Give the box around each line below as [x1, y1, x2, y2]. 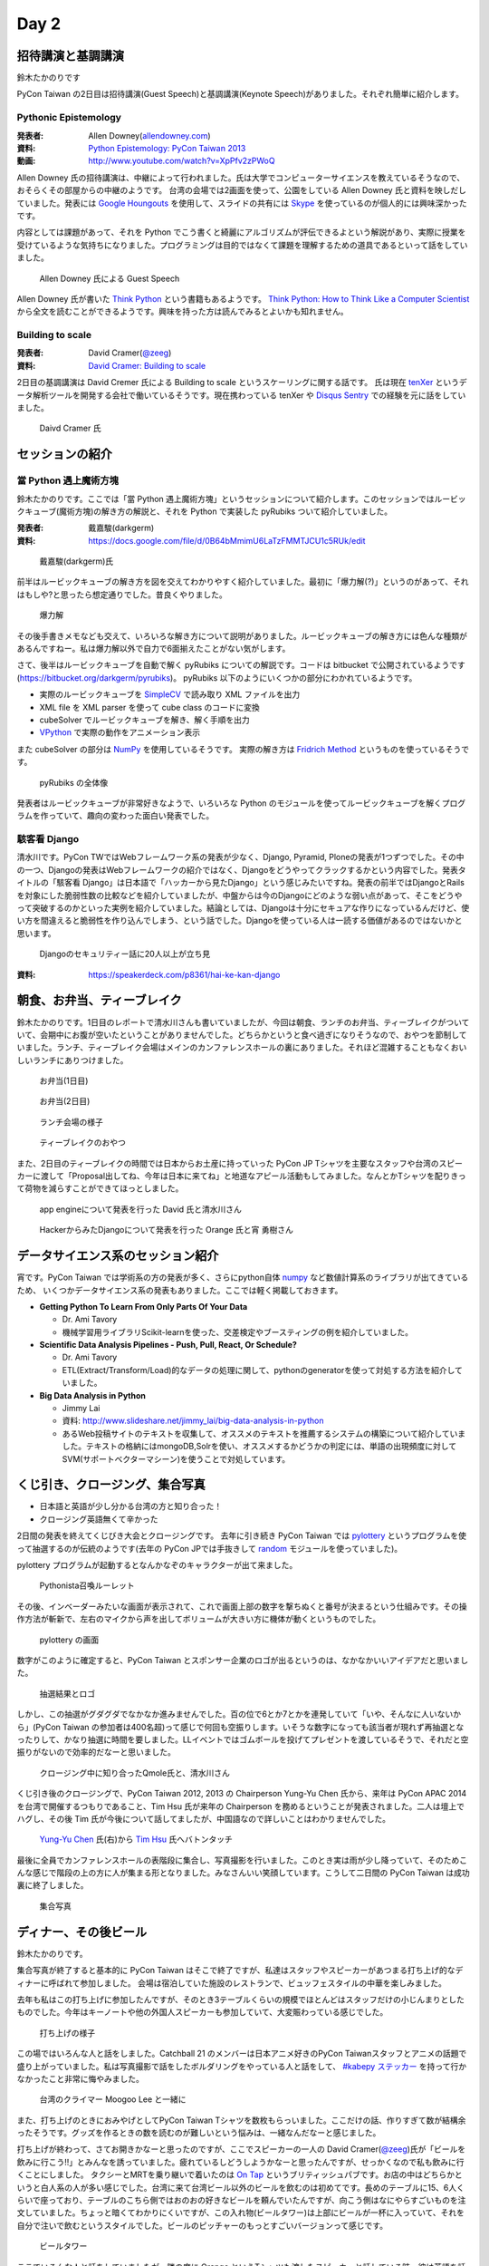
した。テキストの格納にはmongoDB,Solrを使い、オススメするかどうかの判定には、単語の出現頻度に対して [62, 1441, 457, 1452]
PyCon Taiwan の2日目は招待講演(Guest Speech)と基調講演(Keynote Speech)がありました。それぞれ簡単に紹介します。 [16, 89, 464, 100]
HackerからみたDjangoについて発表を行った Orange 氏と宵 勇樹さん [39, 1225, 293, 1235]
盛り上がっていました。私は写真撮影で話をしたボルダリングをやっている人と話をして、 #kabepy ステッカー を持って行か [16, 2060, 466, 2071]
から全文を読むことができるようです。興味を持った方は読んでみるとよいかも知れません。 [16, 306, 349, 317]
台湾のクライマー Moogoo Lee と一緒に [39, 2094, 187, 2105]
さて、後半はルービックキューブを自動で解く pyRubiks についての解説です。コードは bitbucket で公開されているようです [16, 660, 466, 671]
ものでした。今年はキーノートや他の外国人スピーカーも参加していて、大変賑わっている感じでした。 [16, 2007, 388, 2018]
